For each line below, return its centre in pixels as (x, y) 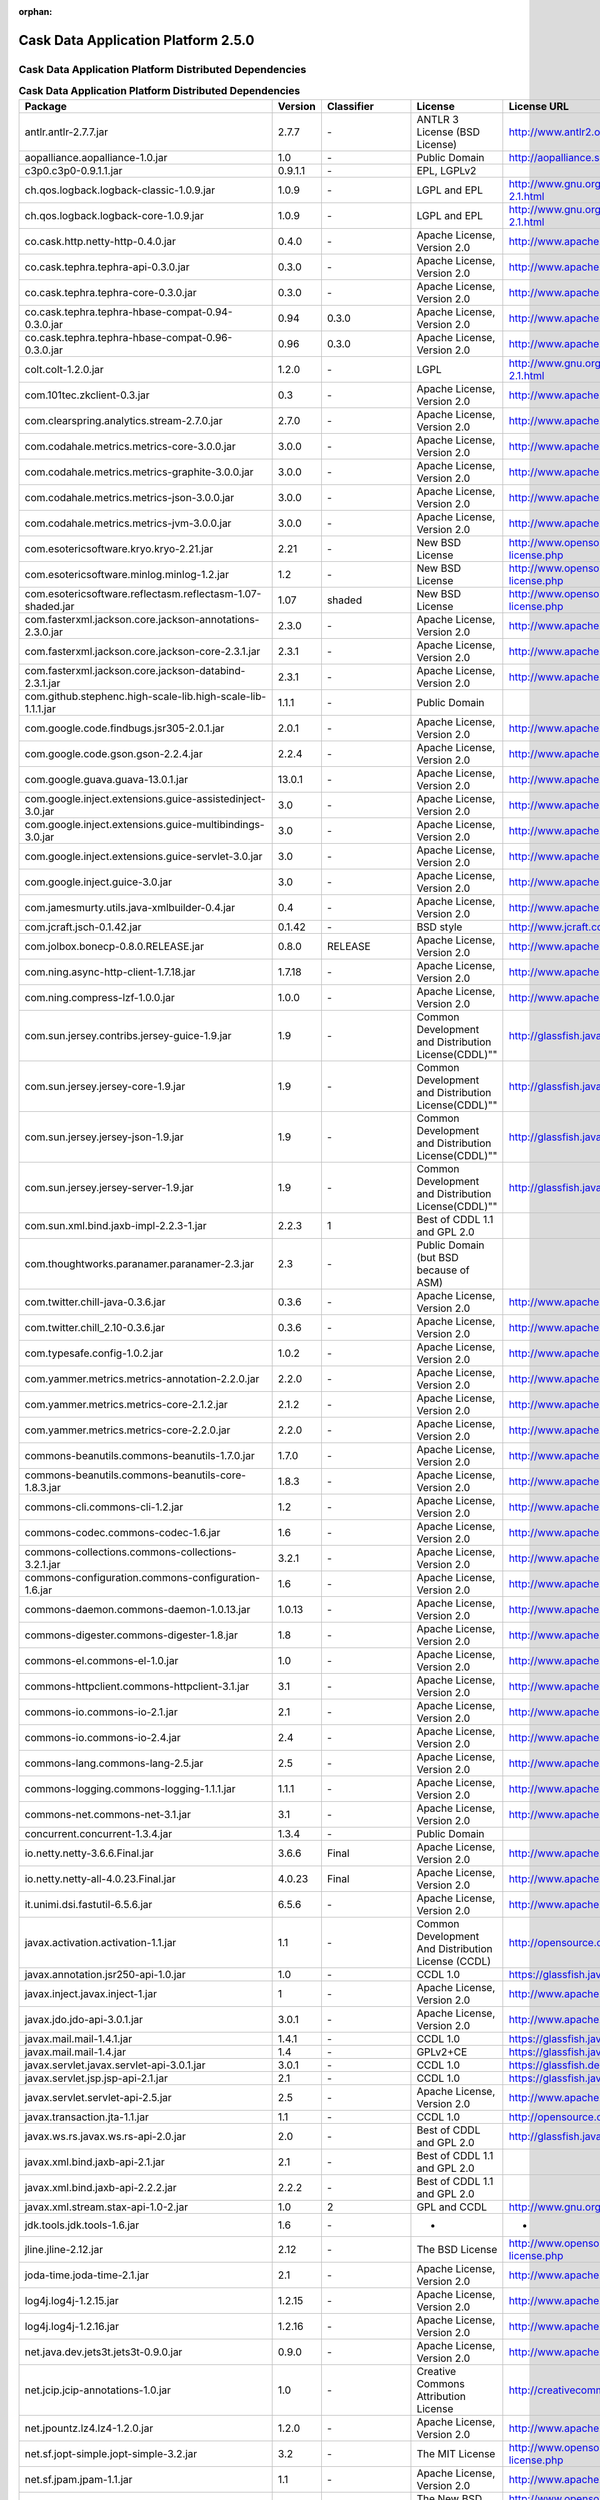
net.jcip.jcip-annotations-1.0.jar (98, 2390)
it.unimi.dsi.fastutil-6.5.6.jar (88, 1904)
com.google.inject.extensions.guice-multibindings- (144, 824)
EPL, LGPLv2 (446, 170)
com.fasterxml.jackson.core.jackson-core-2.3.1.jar (142, 651)
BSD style (439, 927)
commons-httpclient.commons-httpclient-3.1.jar (137, 1686)
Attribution (441, 2396)
